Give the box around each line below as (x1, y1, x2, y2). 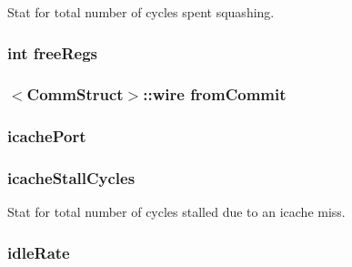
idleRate (7, 241, 70, 263)
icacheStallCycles (7, 167, 136, 190)
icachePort (7, 125, 86, 148)
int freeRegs (7, 41, 98, 64)
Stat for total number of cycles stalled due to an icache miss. (7, 202, 346, 221)
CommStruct (26, 83, 124, 106)
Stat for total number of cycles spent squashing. (7, 3, 275, 21)
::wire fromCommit (143, 83, 287, 106)
